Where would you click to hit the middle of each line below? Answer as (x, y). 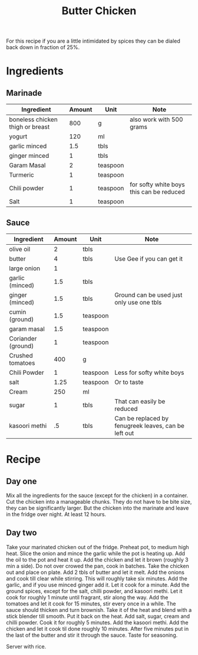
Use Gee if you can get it (148, 259)
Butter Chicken (99, 11)
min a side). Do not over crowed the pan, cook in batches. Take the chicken (98, 566)
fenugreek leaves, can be (149, 426)
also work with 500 (156, 119)
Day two (22, 533)
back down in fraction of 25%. (43, 47)
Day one (22, 481)
